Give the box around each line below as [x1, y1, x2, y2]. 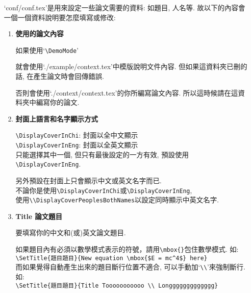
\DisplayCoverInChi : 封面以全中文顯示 [15, 130, 138, 140]
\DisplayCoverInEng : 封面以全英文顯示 [15, 140, 138, 150]
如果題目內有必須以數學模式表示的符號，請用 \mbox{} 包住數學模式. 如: [15, 244, 239, 254]
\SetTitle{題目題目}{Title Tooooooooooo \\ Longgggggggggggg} [15, 282, 218, 289]
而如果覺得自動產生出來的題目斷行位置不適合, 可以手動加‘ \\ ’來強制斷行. [15, 262, 246, 272]
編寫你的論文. [36, 97, 79, 107]
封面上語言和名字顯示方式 [15, 113, 98, 123]
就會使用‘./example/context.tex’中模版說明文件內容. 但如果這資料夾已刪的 [15, 61, 248, 72]
